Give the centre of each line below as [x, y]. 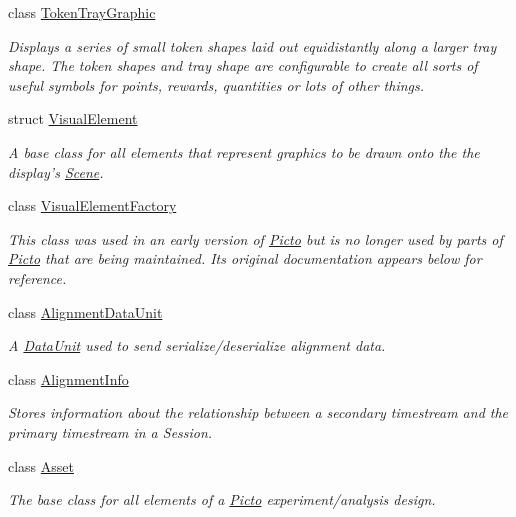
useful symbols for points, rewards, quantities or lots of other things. [216, 84]
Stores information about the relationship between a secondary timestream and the [258, 412]
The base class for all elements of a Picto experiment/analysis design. [222, 499]
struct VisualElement [73, 118]
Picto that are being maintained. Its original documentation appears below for [245, 258]
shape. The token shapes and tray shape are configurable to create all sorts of [243, 65]
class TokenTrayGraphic [82, 12]
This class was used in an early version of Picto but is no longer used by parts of [255, 238]
